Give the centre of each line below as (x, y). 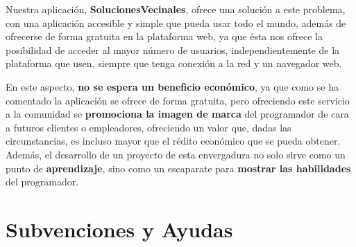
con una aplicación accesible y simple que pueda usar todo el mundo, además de (176, 22)
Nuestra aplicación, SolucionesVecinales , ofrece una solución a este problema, (176, 9)
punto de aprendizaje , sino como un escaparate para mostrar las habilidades (178, 168)
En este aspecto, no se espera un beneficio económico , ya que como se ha (172, 86)
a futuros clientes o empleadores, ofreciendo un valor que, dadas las (149, 127)
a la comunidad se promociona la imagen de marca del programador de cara (177, 114)
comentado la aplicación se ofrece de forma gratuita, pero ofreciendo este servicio (178, 100)
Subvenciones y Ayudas (119, 229)
